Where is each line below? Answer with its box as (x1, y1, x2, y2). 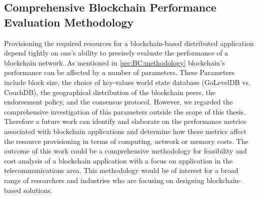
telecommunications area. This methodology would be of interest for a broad (4, 165, 238, 175)
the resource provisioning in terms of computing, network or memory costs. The (4, 135, 248, 146)
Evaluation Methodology (4, 14, 134, 29)
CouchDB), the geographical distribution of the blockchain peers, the (4, 86, 216, 97)
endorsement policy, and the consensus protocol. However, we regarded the (4, 96, 233, 107)
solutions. (23, 184, 52, 195)
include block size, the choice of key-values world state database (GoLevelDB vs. (4, 76, 250, 87)
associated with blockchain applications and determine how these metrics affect (4, 125, 246, 136)
